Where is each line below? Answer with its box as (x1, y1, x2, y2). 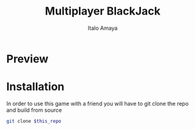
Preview (6, 52, 49, 66)
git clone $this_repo (6, 118, 62, 124)
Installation (6, 80, 65, 94)
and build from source (6, 106, 62, 114)
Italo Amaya (87, 24, 118, 32)
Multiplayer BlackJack (45, 4, 161, 18)
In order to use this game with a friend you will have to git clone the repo (6, 100, 189, 107)
